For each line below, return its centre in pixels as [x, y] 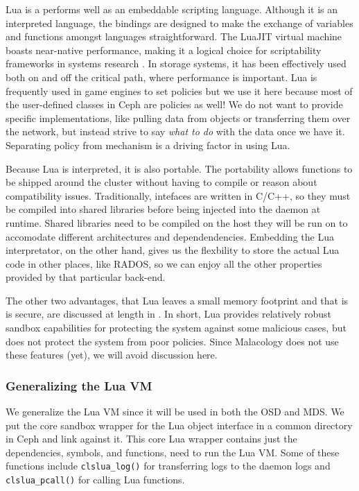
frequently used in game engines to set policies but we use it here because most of [179, 91]
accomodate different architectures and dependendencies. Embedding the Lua [170, 236]
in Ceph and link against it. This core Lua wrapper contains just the [151, 439]
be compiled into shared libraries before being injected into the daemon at [163, 209]
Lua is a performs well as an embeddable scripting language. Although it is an [172, 9]
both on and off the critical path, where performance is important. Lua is [161, 77]
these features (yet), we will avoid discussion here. [112, 355]
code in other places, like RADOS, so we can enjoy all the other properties [164, 263]
